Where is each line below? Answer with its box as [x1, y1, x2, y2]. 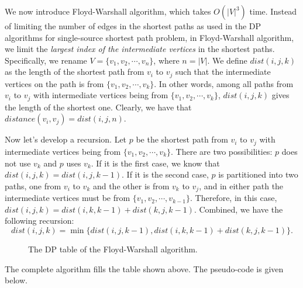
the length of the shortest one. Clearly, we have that [5, 100, 192, 113]
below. [5, 274, 27, 286]
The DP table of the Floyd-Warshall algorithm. [28, 242, 198, 255]
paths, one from [5, 179, 61, 192]
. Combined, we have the [194, 203, 283, 215]
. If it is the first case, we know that [91, 157, 220, 169]
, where [153, 54, 180, 66]
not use [5, 157, 31, 169]
